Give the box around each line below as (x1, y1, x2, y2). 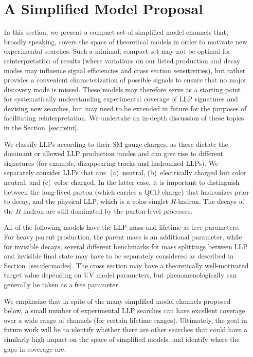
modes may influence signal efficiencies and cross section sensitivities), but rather (4, 65, 246, 75)
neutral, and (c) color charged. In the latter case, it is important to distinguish (4, 177, 240, 187)
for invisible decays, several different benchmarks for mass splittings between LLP (4, 241, 248, 251)
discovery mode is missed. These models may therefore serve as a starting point (4, 84, 241, 94)
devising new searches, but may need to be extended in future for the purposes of (4, 103, 247, 113)
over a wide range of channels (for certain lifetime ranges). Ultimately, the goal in (4, 315, 247, 325)
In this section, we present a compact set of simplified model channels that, (4, 27, 228, 37)
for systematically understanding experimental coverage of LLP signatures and (4, 94, 238, 104)
